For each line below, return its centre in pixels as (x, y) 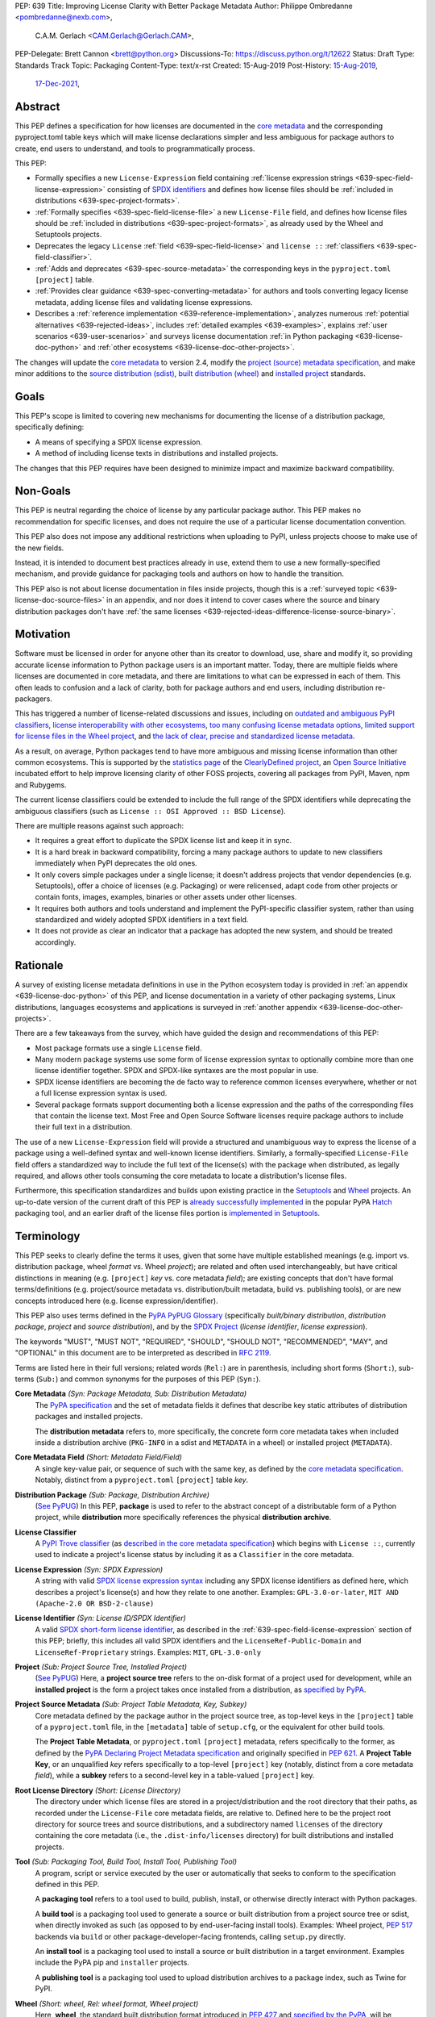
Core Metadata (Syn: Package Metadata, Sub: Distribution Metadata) (131, 1394)
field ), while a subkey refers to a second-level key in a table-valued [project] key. (175, 1776)
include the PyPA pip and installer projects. (112, 1963)
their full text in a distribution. (84, 1127)
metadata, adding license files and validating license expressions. (144, 302)
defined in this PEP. (67, 1884)
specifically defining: (50, 427)
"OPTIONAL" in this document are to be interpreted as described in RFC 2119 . (143, 1353)
